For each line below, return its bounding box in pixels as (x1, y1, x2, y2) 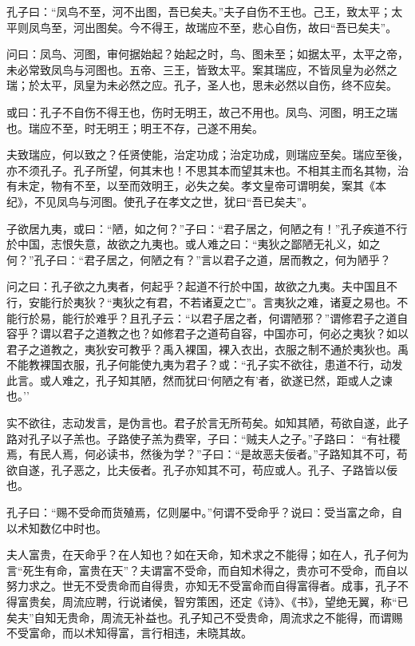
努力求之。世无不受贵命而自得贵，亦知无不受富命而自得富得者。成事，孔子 (6, 577, 397, 594)
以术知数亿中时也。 (6, 519, 107, 536)
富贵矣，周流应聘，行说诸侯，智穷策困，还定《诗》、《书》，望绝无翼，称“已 (17, 593, 409, 609)
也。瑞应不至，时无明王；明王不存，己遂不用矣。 (6, 119, 263, 136)
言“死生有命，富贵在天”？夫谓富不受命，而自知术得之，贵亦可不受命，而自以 (6, 561, 409, 578)
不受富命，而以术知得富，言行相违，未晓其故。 (6, 624, 252, 641)
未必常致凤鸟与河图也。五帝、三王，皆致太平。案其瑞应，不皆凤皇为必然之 (6, 61, 397, 77)
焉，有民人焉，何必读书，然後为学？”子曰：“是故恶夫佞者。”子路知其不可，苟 (6, 446, 408, 462)
